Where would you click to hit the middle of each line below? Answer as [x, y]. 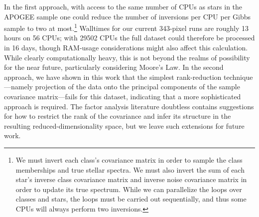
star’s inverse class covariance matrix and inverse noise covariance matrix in [131, 179]
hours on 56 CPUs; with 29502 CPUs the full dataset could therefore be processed [129, 38]
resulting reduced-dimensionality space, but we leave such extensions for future [124, 125]
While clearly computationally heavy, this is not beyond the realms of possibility [127, 57]
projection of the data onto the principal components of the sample [137, 87]
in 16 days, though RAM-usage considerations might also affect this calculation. [126, 48]
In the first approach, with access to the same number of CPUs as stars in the [123, 6]
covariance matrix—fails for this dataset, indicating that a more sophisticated [123, 96]
